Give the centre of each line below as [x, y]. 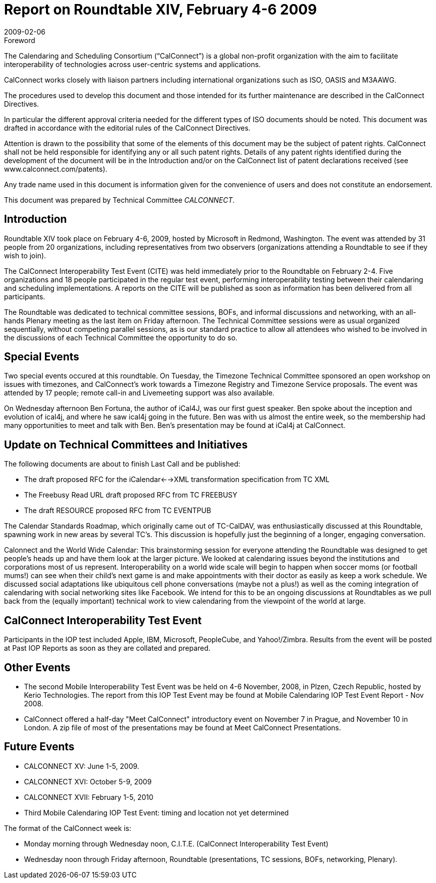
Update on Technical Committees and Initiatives [126, 445]
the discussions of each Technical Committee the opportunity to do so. [121, 337]
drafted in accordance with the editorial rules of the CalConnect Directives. [127, 128]
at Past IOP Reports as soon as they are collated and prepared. [107, 648]
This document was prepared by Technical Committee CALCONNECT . [119, 200]
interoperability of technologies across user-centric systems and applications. [132, 64]
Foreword [20, 40]
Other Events [37, 667]
